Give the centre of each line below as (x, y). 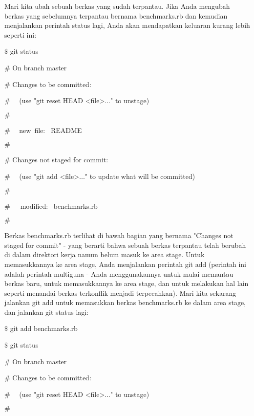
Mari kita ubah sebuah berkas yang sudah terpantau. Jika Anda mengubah (117, 6)
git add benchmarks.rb (44, 328)
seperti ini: (21, 34)
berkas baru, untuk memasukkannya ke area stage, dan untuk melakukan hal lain (127, 283)
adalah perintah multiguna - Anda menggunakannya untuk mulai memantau (119, 274)
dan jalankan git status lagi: (47, 312)
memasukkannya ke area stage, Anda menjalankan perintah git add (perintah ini (125, 264)
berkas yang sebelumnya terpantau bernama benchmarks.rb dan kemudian (116, 15)
